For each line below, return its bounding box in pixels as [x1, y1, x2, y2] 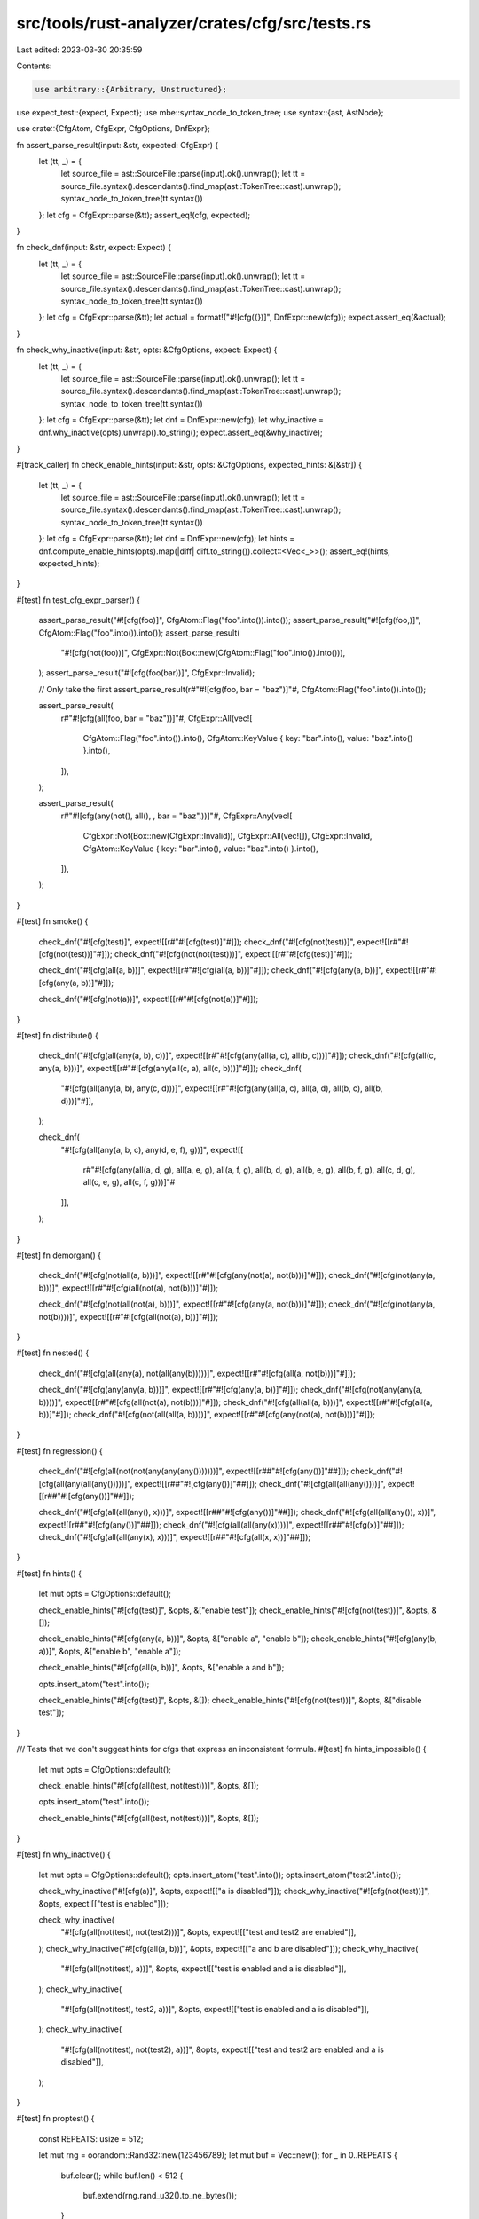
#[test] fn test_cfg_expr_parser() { [16, 595, 141, 605]
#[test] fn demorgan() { [16, 1250, 102, 1260]
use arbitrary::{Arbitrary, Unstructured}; [35, 84, 228, 94]
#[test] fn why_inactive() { [16, 1849, 111, 1860]
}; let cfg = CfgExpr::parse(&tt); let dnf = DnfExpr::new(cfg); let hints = [38, 533, 295, 544]
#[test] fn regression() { [16, 1445, 103, 1456]
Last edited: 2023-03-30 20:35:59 [16, 44, 143, 55]
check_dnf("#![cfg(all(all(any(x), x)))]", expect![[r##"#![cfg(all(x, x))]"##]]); [38, 1532, 310, 1543]
